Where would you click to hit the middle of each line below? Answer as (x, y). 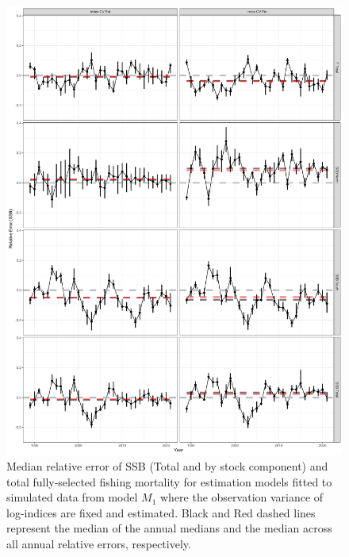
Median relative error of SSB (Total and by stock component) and (167, 465)
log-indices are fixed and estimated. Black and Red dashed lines (161, 512)
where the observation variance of (242, 497)
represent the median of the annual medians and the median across (169, 528)
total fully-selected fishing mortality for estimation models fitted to (169, 481)
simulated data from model (72, 497)
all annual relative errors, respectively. (99, 543)
